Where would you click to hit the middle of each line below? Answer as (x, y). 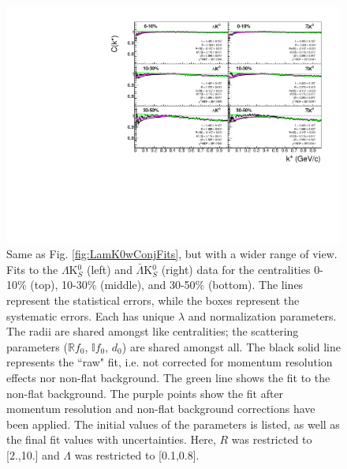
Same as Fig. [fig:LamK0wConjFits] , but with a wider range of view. (172, 254)
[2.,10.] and (33, 454)
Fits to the (32, 269)
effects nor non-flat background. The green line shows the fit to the (168, 377)
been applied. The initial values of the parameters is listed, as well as (173, 424)
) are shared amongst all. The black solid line (231, 346)
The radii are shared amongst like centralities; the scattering (153, 331)
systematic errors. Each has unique (91, 315)
